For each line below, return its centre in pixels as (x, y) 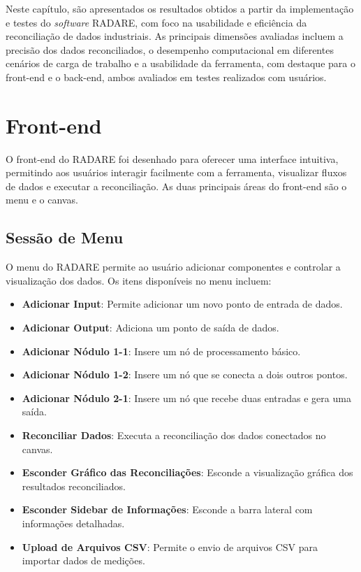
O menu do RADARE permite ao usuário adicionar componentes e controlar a (173, 267)
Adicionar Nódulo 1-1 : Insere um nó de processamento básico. (161, 351)
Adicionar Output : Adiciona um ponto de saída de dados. (150, 328)
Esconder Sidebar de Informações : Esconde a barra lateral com (167, 509)
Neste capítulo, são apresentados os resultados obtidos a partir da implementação (180, 8)
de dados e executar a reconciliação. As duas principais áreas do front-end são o (176, 186)
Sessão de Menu (65, 237)
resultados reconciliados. (74, 486)
